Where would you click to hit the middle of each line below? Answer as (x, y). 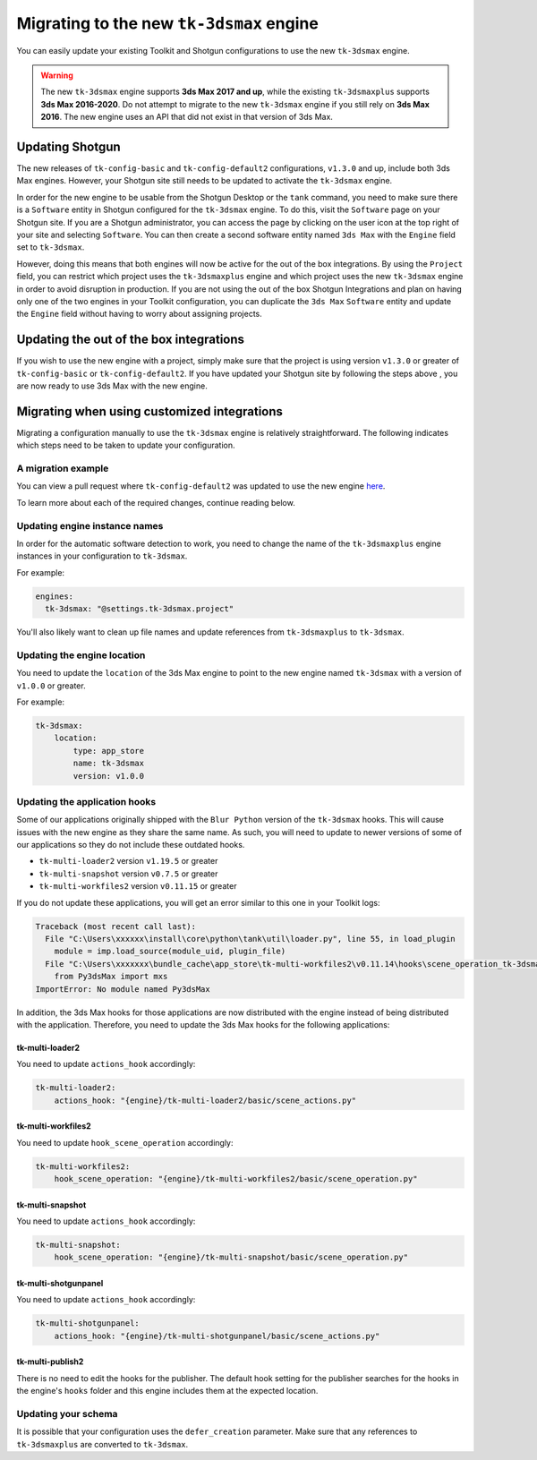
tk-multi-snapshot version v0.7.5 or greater (128, 874)
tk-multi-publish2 (50, 1362)
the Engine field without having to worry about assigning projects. (140, 314)
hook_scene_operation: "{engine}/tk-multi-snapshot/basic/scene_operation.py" (231, 1257)
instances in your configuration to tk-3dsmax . (102, 556)
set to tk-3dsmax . (51, 247)
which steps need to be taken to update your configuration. (126, 445)
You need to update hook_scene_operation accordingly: (125, 1142)
